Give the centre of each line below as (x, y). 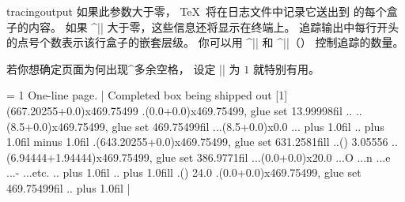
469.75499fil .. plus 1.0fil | (68, 187)
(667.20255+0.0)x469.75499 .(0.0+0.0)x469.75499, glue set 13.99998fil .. (180, 110)
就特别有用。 (286, 68)
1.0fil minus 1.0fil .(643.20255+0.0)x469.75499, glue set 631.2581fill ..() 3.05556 (197, 142)
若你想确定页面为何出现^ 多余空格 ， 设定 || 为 (123, 68)
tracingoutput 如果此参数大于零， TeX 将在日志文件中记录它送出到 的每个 (197, 11)
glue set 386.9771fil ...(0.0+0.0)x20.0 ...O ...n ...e (273, 157)
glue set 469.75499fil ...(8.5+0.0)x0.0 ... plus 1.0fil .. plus (248, 126)
